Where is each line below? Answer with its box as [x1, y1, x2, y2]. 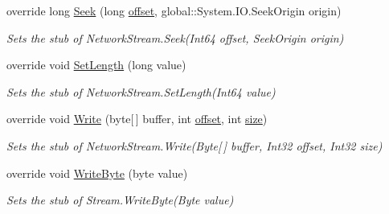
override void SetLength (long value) [6, 56, 186, 73]
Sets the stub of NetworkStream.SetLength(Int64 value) [6, 83, 276, 100]
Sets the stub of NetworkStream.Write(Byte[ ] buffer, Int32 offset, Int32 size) [6, 137, 383, 154]
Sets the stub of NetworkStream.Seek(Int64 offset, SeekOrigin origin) [6, 29, 344, 46]
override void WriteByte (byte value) [6, 164, 188, 181]
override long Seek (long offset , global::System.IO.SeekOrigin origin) [6, 2, 342, 19]
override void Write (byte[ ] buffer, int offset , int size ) [6, 110, 268, 127]
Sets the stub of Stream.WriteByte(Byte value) [6, 191, 234, 208]
